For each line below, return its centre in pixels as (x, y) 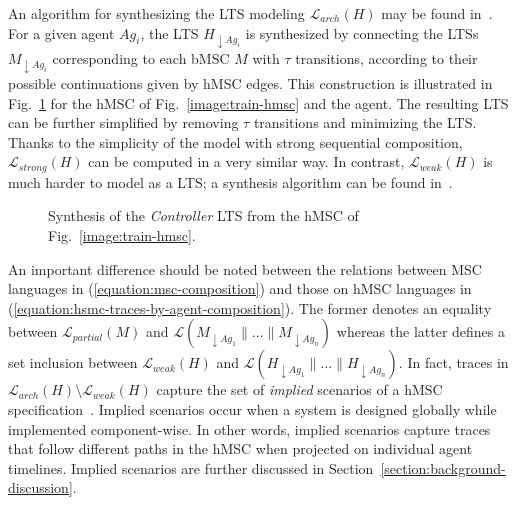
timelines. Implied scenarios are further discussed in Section (191, 467)
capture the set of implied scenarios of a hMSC (299, 389)
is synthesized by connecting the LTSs (362, 32)
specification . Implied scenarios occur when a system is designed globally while (252, 408)
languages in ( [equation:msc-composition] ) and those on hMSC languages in (240, 288)
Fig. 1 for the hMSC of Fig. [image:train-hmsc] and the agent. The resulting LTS (258, 102)
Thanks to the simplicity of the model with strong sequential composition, (235, 141)
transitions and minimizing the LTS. (365, 122)
